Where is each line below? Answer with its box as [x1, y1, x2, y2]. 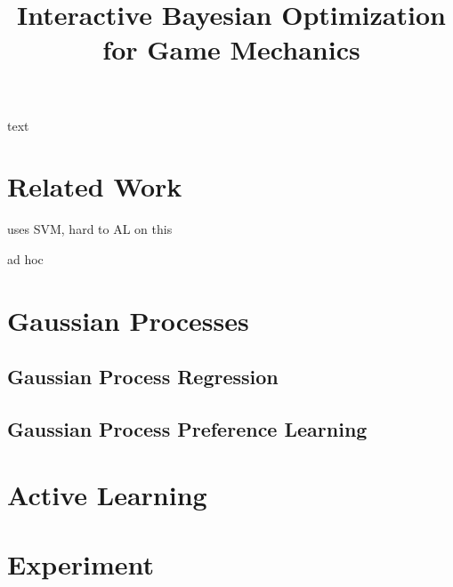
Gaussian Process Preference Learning [7, 415, 368, 443]
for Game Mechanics [102, 31, 360, 68]
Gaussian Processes [7, 302, 249, 338]
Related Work [7, 168, 182, 205]
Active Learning [7, 476, 207, 512]
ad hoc [7, 249, 44, 268]
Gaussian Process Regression [7, 363, 279, 390]
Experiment [7, 545, 155, 582]
